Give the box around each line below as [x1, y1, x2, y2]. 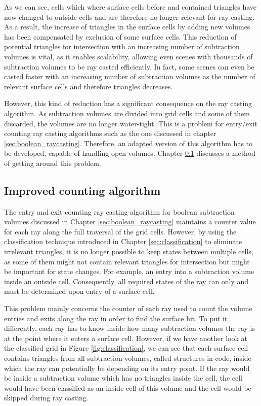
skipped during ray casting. [4, 392, 89, 403]
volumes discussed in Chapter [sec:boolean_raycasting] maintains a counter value [4, 216, 256, 227]
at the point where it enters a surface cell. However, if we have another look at [4, 332, 247, 343]
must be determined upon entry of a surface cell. [4, 286, 155, 296]
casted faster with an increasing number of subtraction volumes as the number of [4, 71, 255, 82]
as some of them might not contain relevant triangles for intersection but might [4, 256, 250, 266]
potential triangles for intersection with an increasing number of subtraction [4, 41, 240, 52]
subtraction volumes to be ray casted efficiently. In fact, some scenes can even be [4, 61, 254, 72]
